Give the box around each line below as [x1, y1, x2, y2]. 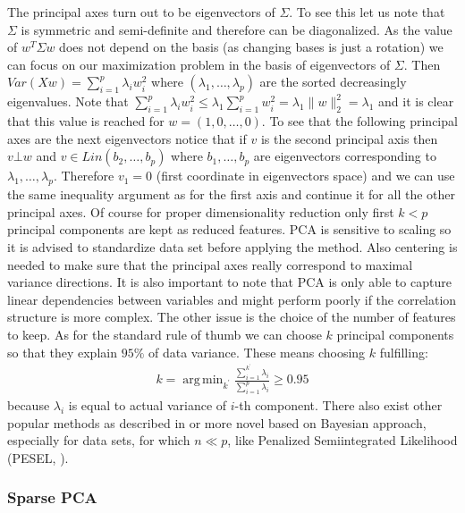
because [7, 396, 50, 415]
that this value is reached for [7, 112, 165, 130]
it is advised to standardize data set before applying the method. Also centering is [7, 237, 458, 256]
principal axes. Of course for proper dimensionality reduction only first [7, 202, 394, 221]
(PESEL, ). [7, 448, 69, 467]
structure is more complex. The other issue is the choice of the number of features [7, 307, 456, 326]
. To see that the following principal [261, 112, 458, 130]
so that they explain [7, 342, 117, 361]
